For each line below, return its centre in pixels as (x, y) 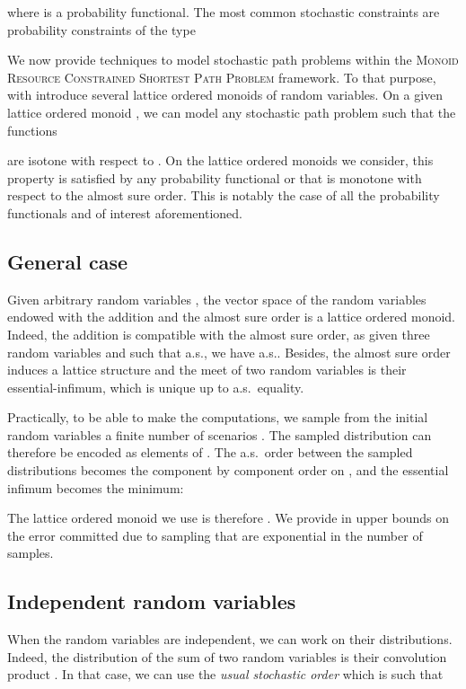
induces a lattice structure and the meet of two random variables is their (207, 370)
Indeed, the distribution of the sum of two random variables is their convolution (227, 656)
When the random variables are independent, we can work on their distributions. (230, 639)
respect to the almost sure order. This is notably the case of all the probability (224, 195)
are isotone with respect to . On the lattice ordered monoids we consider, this (220, 160)
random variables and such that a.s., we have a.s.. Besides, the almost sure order (229, 352)
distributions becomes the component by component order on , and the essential (228, 470)
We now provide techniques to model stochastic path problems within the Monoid (233, 60)
